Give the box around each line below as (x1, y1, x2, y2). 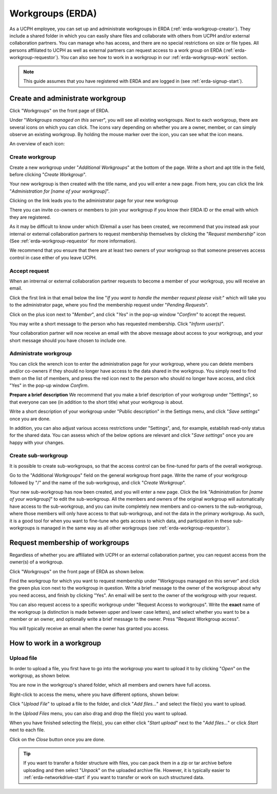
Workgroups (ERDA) (9, 8, 97, 19)
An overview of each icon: (9, 141, 65, 147)
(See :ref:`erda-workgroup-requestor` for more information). (9, 238, 137, 244)
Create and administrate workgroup (9, 94, 126, 103)
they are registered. (9, 214, 51, 220)
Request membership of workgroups (9, 538, 129, 547)
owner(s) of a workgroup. (9, 559, 64, 565)
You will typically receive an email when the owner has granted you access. (9, 626, 169, 632)
